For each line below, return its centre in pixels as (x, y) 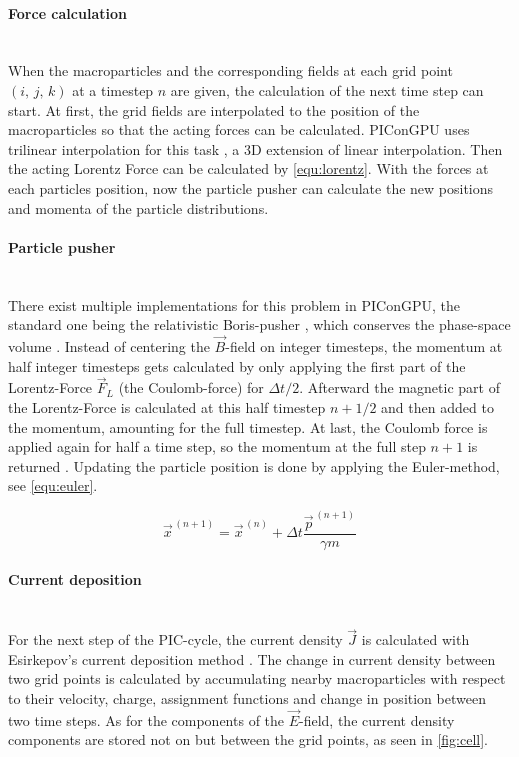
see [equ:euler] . (53, 485)
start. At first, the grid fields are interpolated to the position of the (214, 109)
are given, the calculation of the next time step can (327, 89)
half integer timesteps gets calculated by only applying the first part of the (237, 365)
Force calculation (67, 12)
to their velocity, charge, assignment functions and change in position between (247, 698)
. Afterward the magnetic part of (399, 387)
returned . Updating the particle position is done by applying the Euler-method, (254, 465)
